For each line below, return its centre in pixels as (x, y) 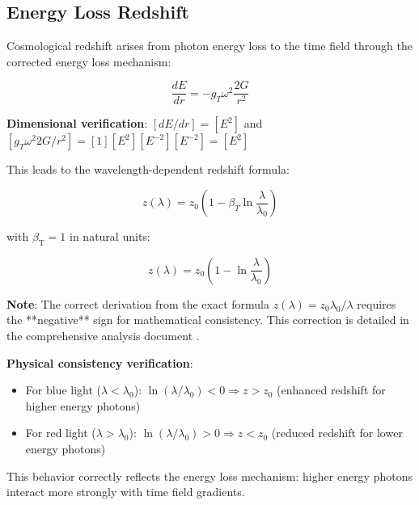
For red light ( (61, 433)
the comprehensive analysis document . (103, 336)
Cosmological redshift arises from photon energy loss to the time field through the (209, 46)
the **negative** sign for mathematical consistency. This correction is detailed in (208, 320)
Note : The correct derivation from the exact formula (138, 303)
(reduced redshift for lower (337, 433)
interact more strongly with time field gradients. (126, 492)
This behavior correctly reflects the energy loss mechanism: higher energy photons (209, 476)
